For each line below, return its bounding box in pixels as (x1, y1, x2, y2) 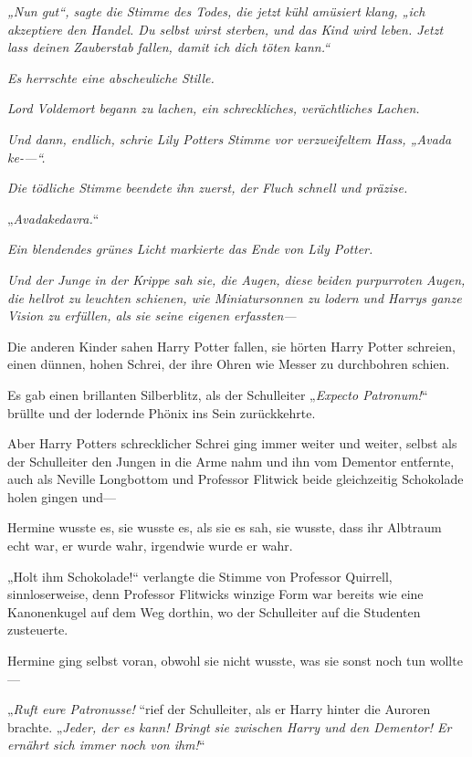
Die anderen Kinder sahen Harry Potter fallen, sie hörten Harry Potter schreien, (7, 336, 456, 355)
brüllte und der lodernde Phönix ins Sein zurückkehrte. (7, 403, 316, 422)
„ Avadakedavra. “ (7, 208, 100, 227)
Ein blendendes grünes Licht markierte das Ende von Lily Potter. (7, 239, 373, 258)
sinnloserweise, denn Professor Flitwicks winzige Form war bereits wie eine (7, 584, 424, 604)
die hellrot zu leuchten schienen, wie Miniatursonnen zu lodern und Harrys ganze (7, 288, 462, 307)
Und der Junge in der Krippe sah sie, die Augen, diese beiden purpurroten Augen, (7, 269, 466, 289)
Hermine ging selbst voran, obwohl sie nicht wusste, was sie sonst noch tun (7, 651, 426, 670)
